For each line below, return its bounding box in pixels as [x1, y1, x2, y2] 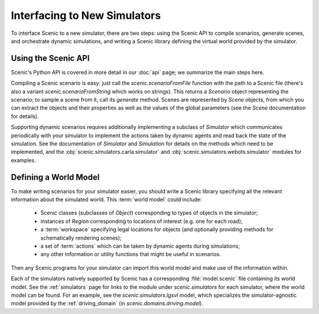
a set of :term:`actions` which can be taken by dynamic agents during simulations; [40, 242, 240, 250]
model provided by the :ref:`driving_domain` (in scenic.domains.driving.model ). [11, 300, 204, 307]
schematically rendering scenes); [40, 234, 122, 241]
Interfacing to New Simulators [11, 9, 161, 22]
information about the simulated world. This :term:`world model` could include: [11, 196, 202, 203]
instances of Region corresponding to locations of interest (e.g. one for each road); [40, 218, 243, 225]
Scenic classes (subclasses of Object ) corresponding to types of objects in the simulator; [40, 209, 258, 216]
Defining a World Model [11, 172, 100, 182]
